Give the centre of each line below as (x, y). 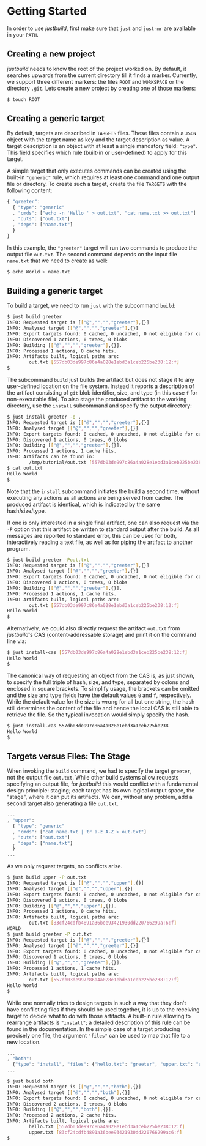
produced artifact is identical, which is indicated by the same (84, 504)
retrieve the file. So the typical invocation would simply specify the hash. (98, 715)
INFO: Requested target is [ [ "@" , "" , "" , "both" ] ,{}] (74, 1087)
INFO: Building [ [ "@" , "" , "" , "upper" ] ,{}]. (62, 906)
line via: (17, 641)
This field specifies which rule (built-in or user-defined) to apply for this (97, 153)
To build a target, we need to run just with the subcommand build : (91, 306)
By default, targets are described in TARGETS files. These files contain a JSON (101, 133)
